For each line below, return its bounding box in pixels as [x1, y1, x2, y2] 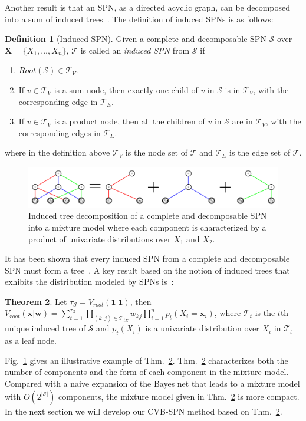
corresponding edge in [18, 95, 98, 107]
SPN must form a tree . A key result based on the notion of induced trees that [5, 264, 290, 276]
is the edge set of [229, 146, 291, 159]
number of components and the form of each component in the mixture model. [5, 366, 289, 378]
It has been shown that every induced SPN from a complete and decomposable [5, 252, 290, 265]
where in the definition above [5, 146, 110, 159]
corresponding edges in [18, 126, 101, 139]
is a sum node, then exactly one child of [54, 83, 198, 96]
